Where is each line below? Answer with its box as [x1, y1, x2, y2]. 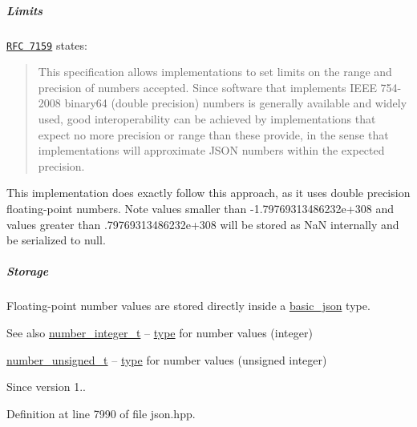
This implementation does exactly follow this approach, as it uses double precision [6, 184, 411, 201]
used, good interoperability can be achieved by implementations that [38, 111, 376, 127]
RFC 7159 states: [6, 36, 87, 53]
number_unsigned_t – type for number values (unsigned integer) [6, 351, 327, 368]
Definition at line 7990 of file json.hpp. [6, 405, 196, 421]
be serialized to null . [6, 232, 106, 248]
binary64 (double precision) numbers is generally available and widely [64, 95, 407, 111]
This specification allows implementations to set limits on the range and [38, 63, 392, 80]
